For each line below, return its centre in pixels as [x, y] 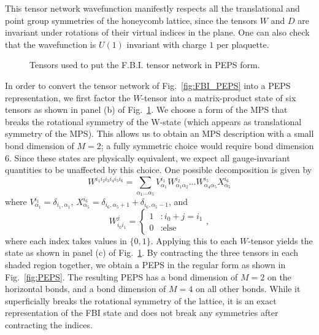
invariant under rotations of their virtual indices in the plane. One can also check [157, 32]
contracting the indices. [49, 325]
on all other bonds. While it [248, 289]
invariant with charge [167, 44]
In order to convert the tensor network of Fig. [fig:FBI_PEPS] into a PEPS [148, 85]
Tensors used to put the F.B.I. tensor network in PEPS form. [145, 65]
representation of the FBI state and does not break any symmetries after [142, 313]
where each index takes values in [66, 240]
